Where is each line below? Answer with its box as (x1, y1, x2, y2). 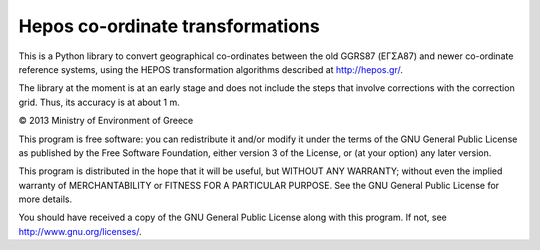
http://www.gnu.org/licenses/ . (18, 225, 142, 237)
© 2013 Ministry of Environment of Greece (18, 115, 194, 127)
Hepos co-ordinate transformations (18, 15, 320, 37)
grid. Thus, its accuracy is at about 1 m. (18, 96, 180, 108)
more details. (18, 193, 73, 205)
